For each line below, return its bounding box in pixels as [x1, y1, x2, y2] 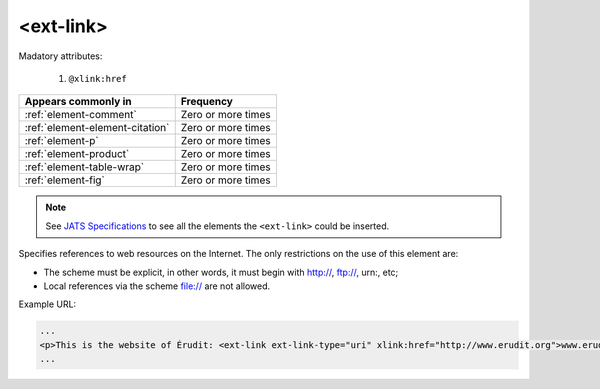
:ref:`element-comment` [24, 108, 137, 122]
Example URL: [18, 298, 77, 310]
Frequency [180, 95, 234, 109]
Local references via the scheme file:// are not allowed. [43, 280, 271, 292]
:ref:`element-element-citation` [24, 121, 170, 135]
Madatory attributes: [18, 50, 103, 62]
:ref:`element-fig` [24, 173, 105, 187]
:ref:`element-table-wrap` [24, 160, 145, 174]
